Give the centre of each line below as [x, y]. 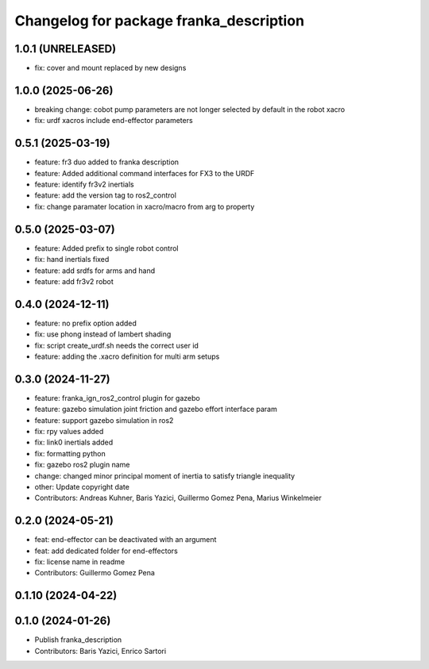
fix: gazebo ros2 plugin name [82, 465]
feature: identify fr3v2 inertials [84, 185]
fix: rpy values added [69, 432]
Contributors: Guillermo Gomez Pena [95, 573]
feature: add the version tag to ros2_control [105, 195]
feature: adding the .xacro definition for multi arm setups [127, 356]
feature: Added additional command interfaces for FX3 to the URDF [145, 173]
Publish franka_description [78, 640]
